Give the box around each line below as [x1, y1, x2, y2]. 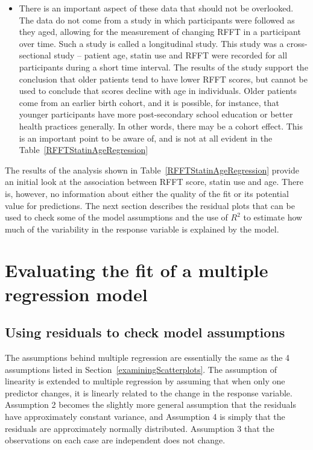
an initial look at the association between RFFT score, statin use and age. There [5, 175, 303, 188]
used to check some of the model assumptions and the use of [5, 211, 228, 223]
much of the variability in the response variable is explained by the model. [5, 222, 279, 235]
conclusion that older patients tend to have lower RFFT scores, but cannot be [19, 72, 308, 85]
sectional [19, 49, 51, 61]
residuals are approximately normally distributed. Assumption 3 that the [5, 422, 274, 434]
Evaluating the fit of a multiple [5, 258, 268, 283]
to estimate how [243, 211, 303, 223]
